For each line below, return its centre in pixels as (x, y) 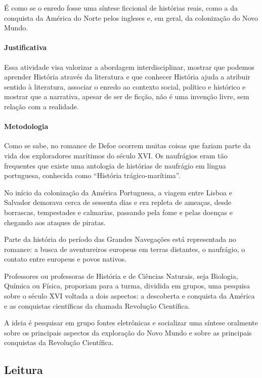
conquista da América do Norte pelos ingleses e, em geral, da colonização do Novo (131, 17)
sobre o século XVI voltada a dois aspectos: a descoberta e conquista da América (129, 296)
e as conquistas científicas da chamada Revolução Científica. (97, 305)
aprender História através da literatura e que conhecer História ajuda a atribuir (127, 77)
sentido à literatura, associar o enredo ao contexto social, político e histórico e (125, 86)
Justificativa (26, 47)
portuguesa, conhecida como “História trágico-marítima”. (92, 175)
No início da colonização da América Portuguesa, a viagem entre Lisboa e (118, 192)
